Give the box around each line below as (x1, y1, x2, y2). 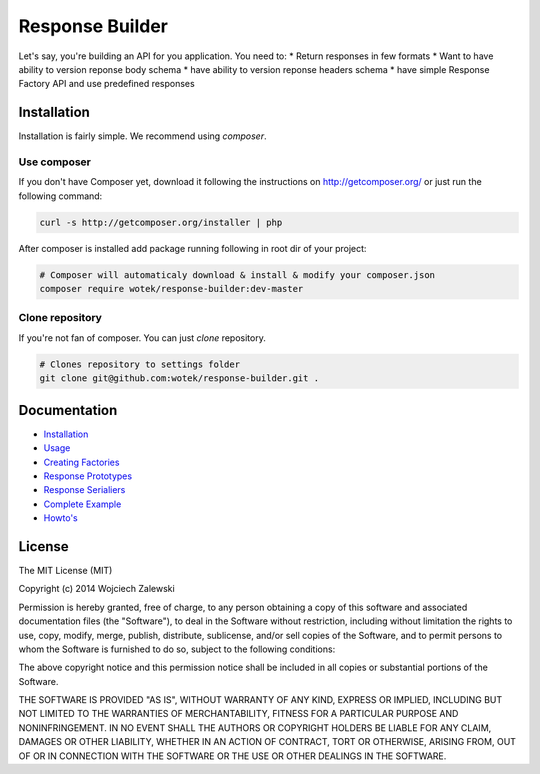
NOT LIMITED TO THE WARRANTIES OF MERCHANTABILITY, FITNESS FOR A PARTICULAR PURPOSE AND (18, 708, 459, 720)
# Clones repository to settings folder (39, 358, 240, 370)
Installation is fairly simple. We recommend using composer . (18, 130, 267, 142)
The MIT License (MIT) (18, 564, 113, 576)
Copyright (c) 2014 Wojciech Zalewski (18, 583, 175, 595)
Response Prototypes (43, 470, 133, 482)
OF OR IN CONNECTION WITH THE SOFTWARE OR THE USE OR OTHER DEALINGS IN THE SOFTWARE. (18, 750, 447, 762)
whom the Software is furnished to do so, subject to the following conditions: (18, 643, 336, 655)
